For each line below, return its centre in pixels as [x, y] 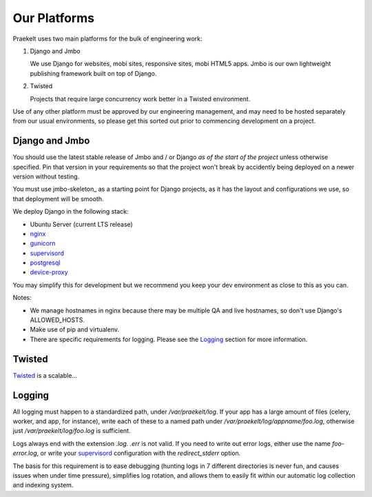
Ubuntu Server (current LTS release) [82, 224]
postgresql [45, 263]
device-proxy [49, 272]
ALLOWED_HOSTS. [58, 320]
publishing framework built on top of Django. [93, 73]
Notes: [22, 298]
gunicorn [43, 243]
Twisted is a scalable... [45, 375]
